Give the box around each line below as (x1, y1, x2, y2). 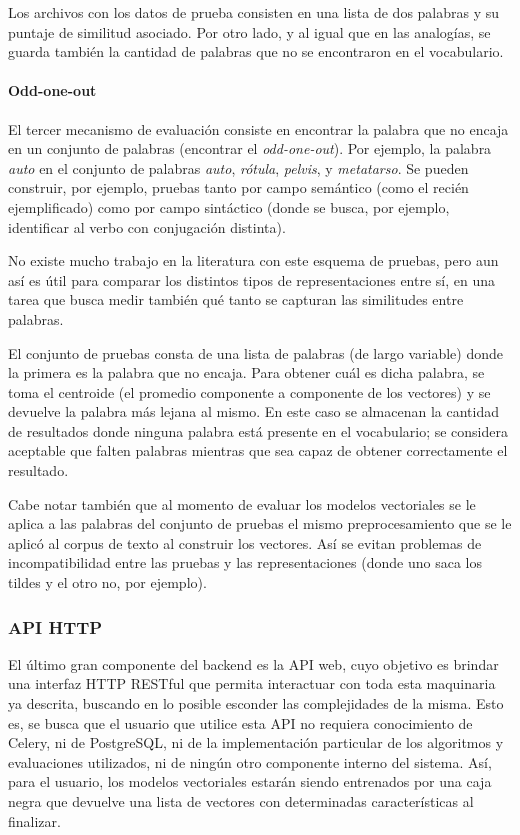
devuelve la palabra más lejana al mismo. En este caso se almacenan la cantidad (8, 401, 499, 422)
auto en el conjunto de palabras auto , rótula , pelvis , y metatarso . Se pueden (8, 157, 469, 178)
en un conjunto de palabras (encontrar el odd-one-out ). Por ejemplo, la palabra (8, 138, 492, 159)
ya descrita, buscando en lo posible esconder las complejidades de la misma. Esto (8, 693, 504, 714)
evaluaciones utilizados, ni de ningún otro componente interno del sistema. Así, (8, 751, 492, 772)
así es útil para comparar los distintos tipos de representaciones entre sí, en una (8, 269, 496, 290)
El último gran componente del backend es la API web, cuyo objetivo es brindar (8, 653, 499, 674)
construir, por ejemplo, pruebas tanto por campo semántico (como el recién (8, 177, 469, 198)
